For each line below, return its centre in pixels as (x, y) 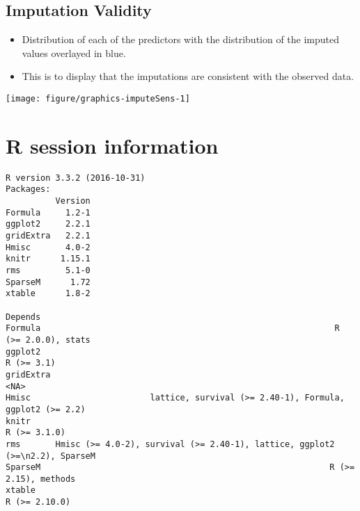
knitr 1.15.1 (48, 259)
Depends (23, 317)
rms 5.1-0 (48, 271)
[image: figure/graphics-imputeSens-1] (98, 98)
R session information (112, 145)
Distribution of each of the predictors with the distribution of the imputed (181, 39)
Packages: (28, 189)
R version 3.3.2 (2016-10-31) (76, 178)
